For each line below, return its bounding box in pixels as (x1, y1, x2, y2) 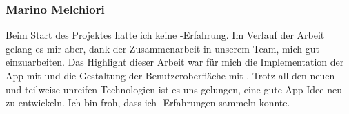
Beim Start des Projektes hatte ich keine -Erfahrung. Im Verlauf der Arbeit (6, 28, 325, 42)
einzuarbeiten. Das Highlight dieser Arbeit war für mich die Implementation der (6, 55, 344, 69)
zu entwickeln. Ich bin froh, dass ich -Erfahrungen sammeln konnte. (6, 95, 290, 110)
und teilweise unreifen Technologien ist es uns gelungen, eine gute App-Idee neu (6, 82, 342, 96)
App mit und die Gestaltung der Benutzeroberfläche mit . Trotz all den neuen (6, 68, 335, 82)
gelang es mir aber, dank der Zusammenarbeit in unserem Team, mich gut (6, 41, 320, 55)
